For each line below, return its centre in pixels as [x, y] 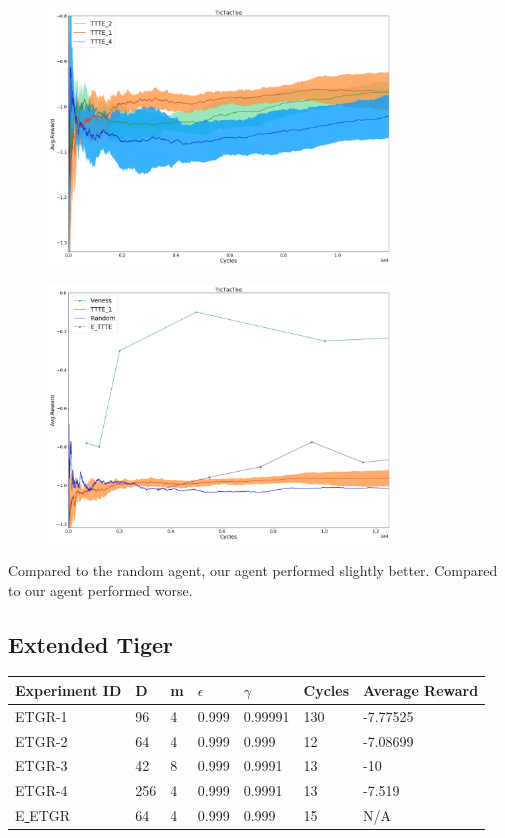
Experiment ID [68, 689]
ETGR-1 [41, 715]
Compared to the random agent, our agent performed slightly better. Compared [253, 570]
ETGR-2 [41, 740]
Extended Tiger [91, 643]
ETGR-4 [41, 790]
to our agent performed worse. [100, 589]
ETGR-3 [41, 765]
